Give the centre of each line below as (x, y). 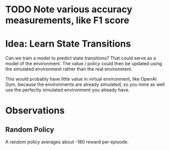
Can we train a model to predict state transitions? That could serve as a (81, 58)
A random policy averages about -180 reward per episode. (67, 142)
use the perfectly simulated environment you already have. (68, 90)
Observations (35, 111)
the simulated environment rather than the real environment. (69, 69)
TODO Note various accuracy (69, 10)
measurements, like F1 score (67, 20)
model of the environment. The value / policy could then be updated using (84, 64)
